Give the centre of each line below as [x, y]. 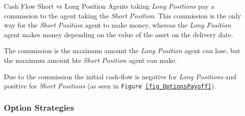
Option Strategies [39, 107]
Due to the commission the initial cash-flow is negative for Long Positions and [120, 76]
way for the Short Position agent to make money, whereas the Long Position [118, 25]
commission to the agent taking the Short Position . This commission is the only [122, 15]
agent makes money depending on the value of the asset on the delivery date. [119, 34]
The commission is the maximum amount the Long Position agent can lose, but [122, 51]
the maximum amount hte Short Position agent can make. [90, 60]
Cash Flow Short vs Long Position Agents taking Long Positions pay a [109, 6]
